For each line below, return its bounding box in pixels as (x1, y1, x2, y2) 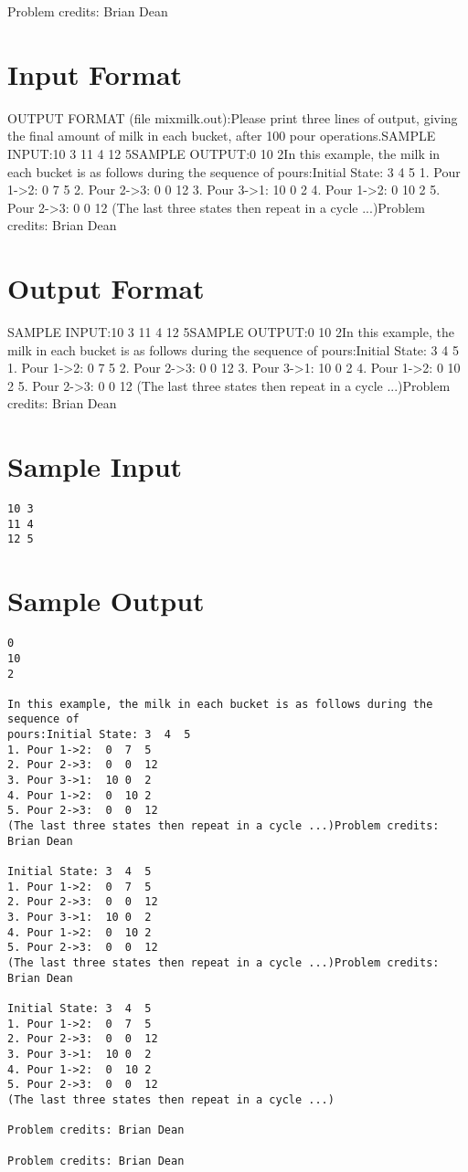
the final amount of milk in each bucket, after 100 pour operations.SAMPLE (7, 126, 436, 145)
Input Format (7, 55, 183, 92)
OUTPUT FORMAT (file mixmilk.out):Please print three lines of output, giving (7, 108, 458, 127)
